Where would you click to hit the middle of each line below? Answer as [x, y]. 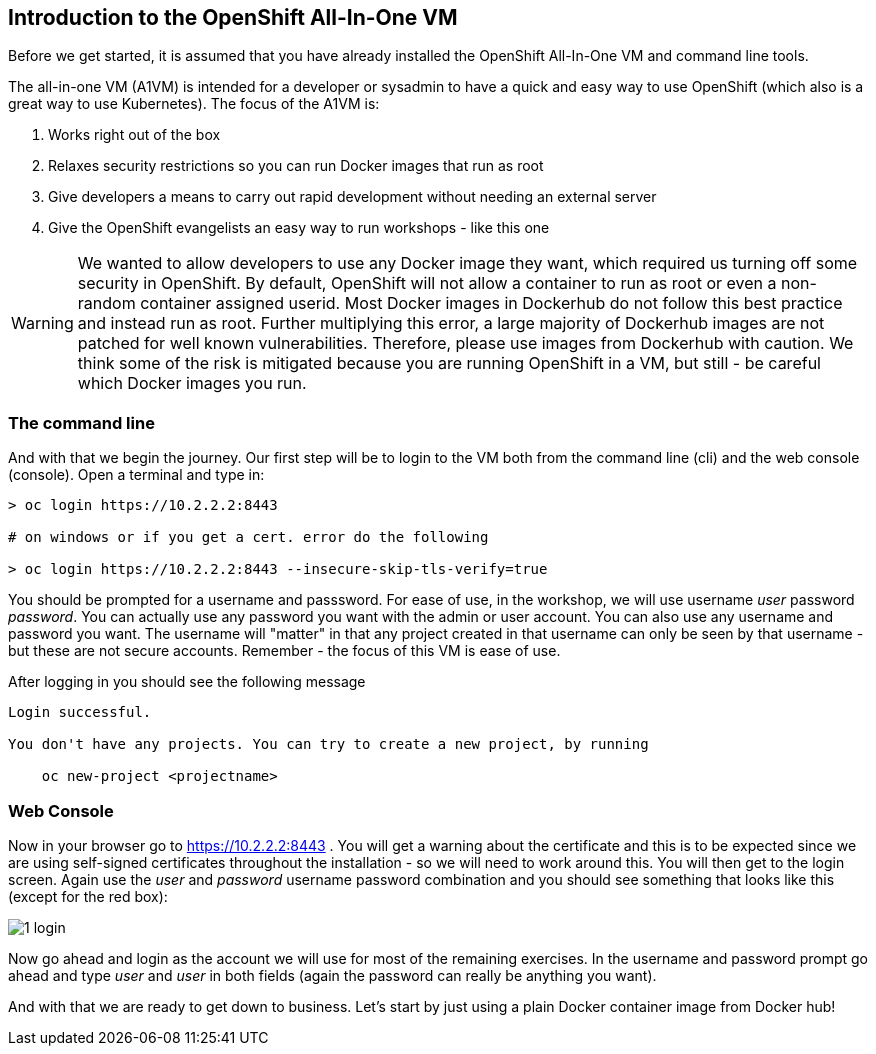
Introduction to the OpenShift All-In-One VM [233, 17]
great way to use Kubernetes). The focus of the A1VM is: [194, 104]
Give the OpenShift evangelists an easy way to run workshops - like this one [299, 228]
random [106, 303]
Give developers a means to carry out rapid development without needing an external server [352, 197]
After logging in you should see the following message [187, 682]
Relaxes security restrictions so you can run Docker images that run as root [296, 166]
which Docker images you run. [192, 383]
